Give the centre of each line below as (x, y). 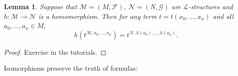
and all (223, 16)
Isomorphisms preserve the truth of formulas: (71, 68)
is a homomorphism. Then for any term (98, 16)
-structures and (211, 6)
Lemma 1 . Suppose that (40, 6)
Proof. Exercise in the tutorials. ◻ (55, 52)
